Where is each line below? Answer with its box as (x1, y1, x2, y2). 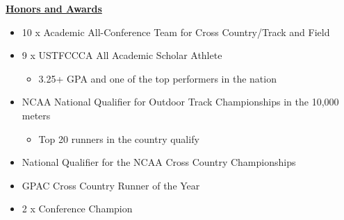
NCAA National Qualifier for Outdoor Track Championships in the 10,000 (22, 94, 339, 109)
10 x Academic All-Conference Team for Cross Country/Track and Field (22, 24, 330, 39)
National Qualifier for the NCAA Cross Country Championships (22, 155, 296, 169)
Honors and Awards (6, 1, 102, 15)
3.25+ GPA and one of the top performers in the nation (38, 71, 277, 85)
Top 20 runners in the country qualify (38, 131, 199, 146)
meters (22, 108, 51, 122)
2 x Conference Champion (22, 201, 133, 216)
